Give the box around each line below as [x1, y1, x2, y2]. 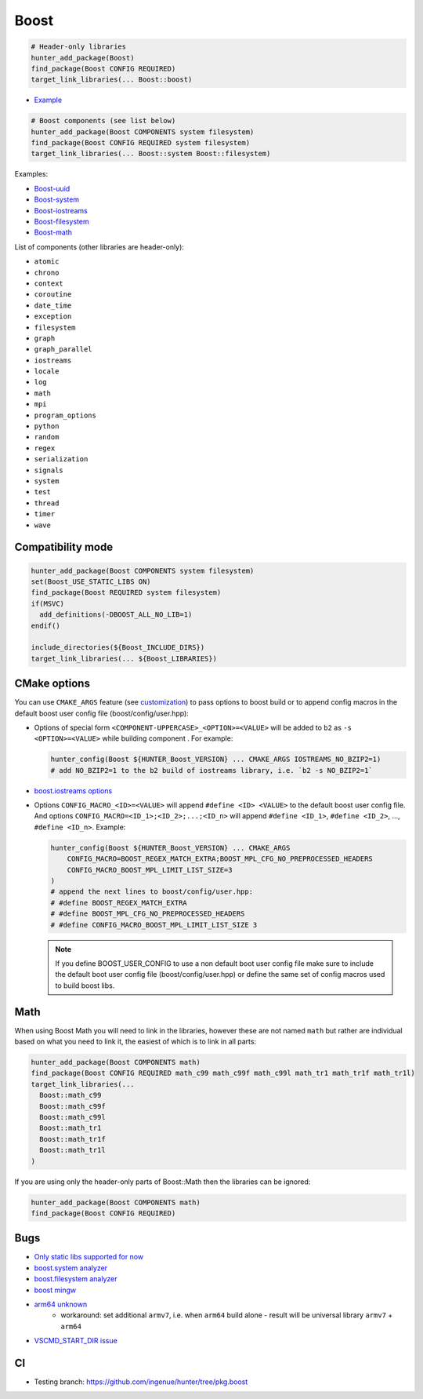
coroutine [34, 290, 72, 299]
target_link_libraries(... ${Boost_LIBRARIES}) [31, 654, 217, 663]
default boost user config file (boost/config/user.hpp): [14, 709, 190, 718]
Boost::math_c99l [39, 1113, 106, 1121]
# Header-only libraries [31, 42, 127, 51]
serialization [34, 455, 89, 464]
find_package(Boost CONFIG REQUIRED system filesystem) [31, 138, 251, 148]
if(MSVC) [31, 599, 65, 608]
